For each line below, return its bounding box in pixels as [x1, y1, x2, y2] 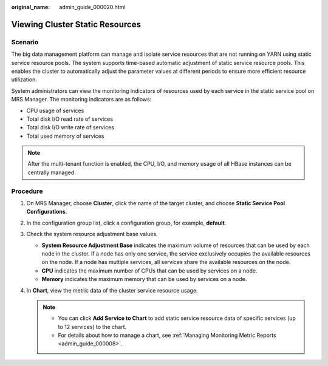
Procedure [11, 187, 43, 195]
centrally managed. [27, 169, 76, 176]
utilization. [11, 76, 38, 83]
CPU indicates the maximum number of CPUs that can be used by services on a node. [41, 267, 258, 274]
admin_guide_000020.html [59, 4, 126, 10]
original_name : [11, 4, 50, 10]
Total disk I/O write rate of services [26, 124, 115, 131]
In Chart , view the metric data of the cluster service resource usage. [26, 286, 198, 294]
